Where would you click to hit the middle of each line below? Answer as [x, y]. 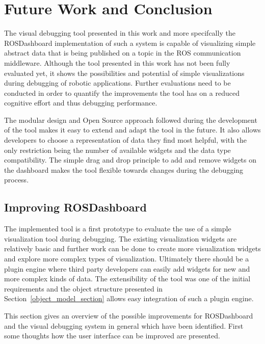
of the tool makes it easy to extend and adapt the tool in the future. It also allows [132, 130]
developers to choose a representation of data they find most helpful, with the [126, 140]
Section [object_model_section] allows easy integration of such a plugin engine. [129, 298]
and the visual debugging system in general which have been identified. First [124, 325]
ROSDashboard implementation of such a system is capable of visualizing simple [130, 43]
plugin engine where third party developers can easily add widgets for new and [127, 268]
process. [17, 180]
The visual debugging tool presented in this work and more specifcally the [120, 33]
